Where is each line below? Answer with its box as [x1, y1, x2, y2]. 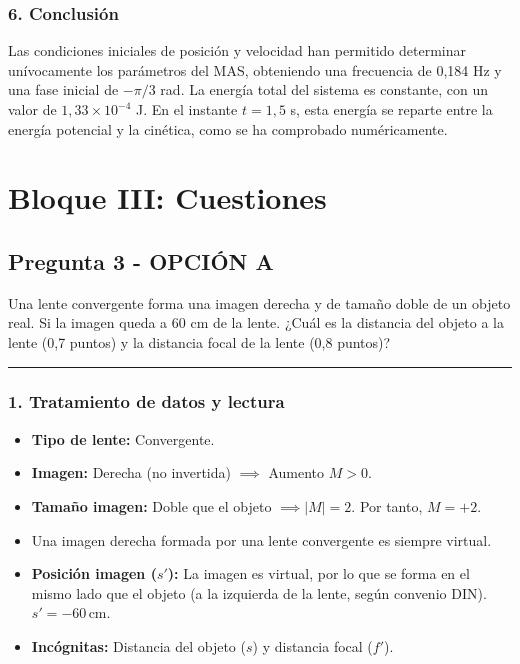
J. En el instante [136, 99, 238, 119]
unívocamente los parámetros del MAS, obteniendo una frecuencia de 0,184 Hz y [8, 59, 502, 80]
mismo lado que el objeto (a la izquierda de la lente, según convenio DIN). [31, 582, 487, 603]
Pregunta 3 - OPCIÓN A [8, 245, 274, 276]
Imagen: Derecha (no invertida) [31, 462, 231, 483]
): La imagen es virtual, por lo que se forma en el [167, 563, 470, 584]
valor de [8, 99, 57, 119]
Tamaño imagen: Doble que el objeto [31, 495, 272, 516]
